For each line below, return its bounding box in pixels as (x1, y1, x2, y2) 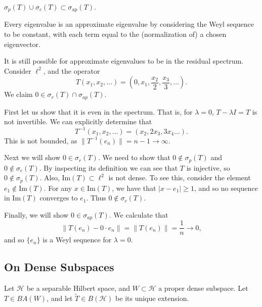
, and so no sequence (194, 182, 258, 193)
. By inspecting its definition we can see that (39, 162, 178, 173)
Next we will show (4, 152, 61, 163)
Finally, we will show (4, 209, 69, 220)
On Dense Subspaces (4, 259, 114, 275)
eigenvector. (4, 38, 40, 49)
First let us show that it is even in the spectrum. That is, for (4, 106, 193, 117)
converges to (39, 192, 78, 203)
